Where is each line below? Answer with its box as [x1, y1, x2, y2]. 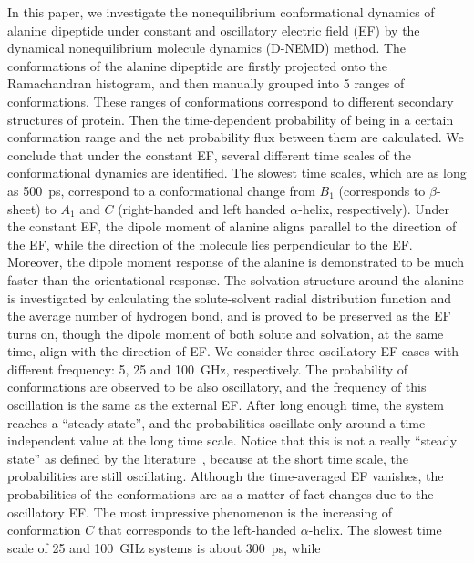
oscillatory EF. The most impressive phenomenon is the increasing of [7, 502, 393, 521]
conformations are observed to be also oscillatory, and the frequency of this [7, 377, 427, 396]
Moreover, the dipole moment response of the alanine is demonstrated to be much [7, 252, 464, 271]
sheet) [7, 199, 41, 218]
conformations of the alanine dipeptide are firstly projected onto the [7, 56, 387, 75]
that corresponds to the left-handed [98, 520, 297, 539]
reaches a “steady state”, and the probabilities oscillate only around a [7, 413, 397, 432]
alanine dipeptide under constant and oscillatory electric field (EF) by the [7, 20, 420, 39]
